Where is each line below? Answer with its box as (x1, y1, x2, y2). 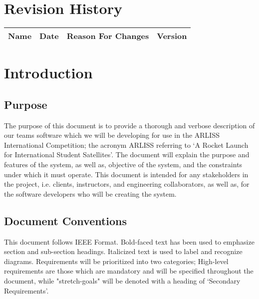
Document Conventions (4, 213, 127, 228)
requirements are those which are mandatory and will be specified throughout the (4, 266, 254, 276)
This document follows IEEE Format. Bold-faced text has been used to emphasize (4, 236, 255, 247)
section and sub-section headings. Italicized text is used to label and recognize (4, 246, 243, 257)
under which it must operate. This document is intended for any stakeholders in (4, 169, 249, 179)
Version (157, 30, 187, 42)
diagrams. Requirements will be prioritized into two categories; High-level (4, 256, 229, 266)
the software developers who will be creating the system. (4, 188, 177, 199)
